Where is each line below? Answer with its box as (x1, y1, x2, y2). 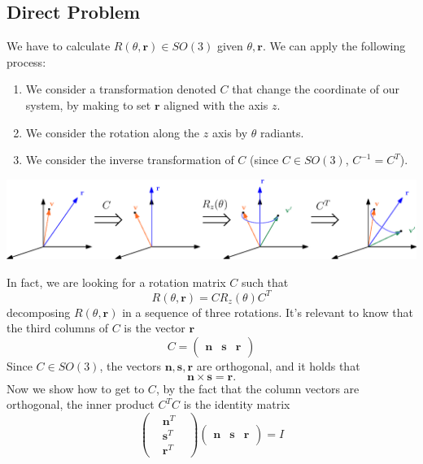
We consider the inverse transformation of (25, 151, 234, 168)
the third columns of (7, 319, 108, 336)
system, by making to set (25, 96, 151, 113)
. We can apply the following (262, 37, 406, 54)
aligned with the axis (164, 96, 268, 113)
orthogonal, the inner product (7, 396, 155, 413)
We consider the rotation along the (25, 124, 200, 141)
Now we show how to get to (7, 379, 145, 397)
